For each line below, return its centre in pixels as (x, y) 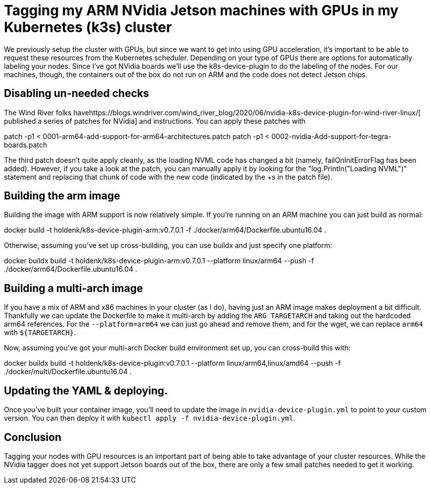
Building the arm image (62, 196)
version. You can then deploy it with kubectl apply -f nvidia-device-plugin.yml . (150, 418)
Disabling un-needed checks (77, 94)
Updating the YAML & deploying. (86, 390)
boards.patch (26, 145)
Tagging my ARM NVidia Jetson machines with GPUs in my (201, 10)
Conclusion (33, 437)
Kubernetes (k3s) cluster (88, 27)
